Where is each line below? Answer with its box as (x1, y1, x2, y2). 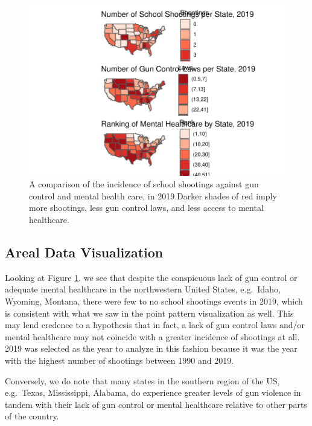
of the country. (5, 410, 59, 422)
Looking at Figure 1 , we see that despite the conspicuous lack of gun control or (5, 271, 298, 283)
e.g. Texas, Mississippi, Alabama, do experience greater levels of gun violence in (5, 386, 301, 399)
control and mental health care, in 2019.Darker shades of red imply (29, 189, 277, 202)
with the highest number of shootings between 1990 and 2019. (5, 353, 234, 366)
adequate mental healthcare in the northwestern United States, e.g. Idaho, (5, 283, 281, 295)
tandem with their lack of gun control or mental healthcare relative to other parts (5, 398, 307, 410)
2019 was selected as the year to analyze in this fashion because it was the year (5, 342, 298, 355)
